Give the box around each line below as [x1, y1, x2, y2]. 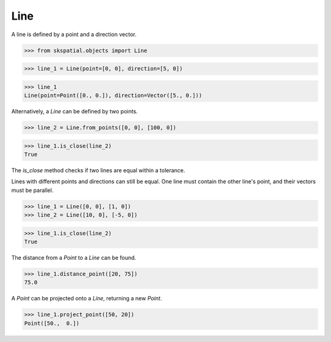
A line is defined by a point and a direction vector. [11, 31, 137, 38]
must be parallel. [11, 186, 54, 194]
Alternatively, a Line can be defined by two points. [11, 108, 138, 115]
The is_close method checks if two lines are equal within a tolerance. [11, 167, 186, 174]
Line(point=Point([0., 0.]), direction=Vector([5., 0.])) [24, 92, 202, 99]
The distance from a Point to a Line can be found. [11, 254, 137, 262]
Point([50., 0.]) [24, 319, 80, 327]
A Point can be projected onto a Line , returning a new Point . [11, 295, 162, 302]
